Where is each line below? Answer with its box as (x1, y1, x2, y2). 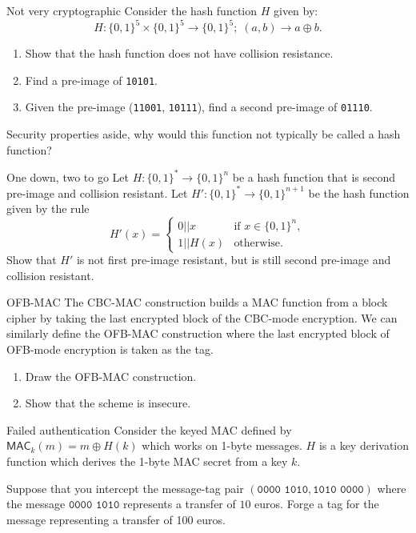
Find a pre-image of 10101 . (25, 71, 158, 88)
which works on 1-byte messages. (142, 437, 302, 454)
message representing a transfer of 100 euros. (6, 511, 226, 527)
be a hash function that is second (232, 168, 396, 185)
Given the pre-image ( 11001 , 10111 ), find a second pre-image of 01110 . (25, 98, 373, 115)
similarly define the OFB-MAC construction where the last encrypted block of (6, 325, 390, 342)
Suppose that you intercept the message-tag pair (6, 479, 244, 496)
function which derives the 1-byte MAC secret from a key (6, 452, 288, 469)
